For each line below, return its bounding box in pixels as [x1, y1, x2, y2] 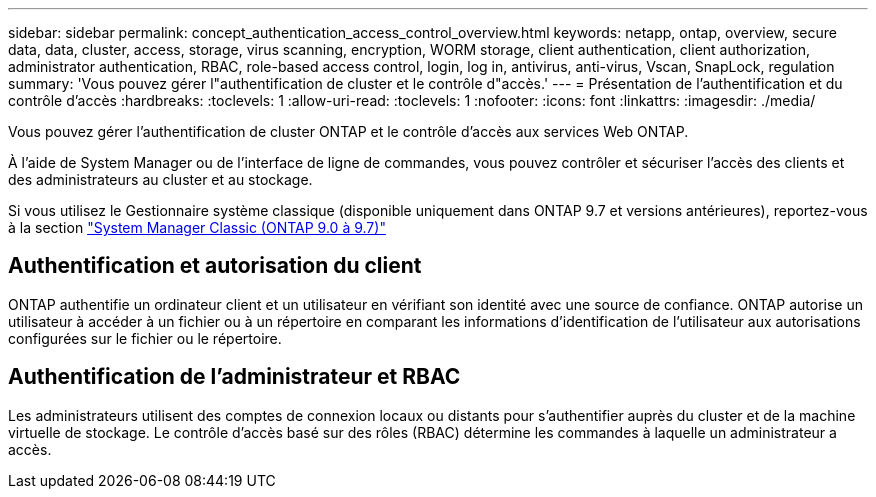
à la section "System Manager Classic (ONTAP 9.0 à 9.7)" [8, 219, 386, 236]
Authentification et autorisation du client [8, 253, 422, 279]
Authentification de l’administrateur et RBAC [8, 364, 461, 390]
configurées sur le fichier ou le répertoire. [8, 329, 282, 347]
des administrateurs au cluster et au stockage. [8, 171, 313, 188]
